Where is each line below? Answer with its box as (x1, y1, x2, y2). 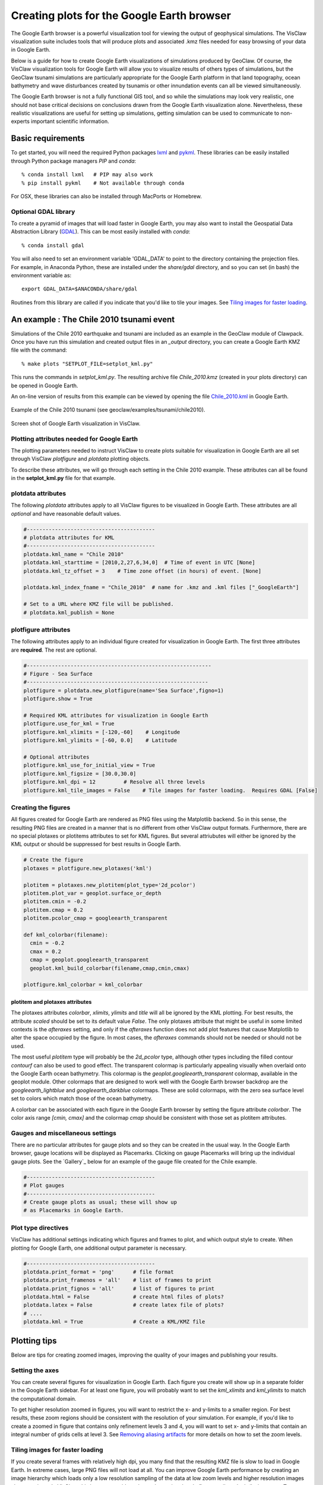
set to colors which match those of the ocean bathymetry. (11, 1095, 153, 1102)
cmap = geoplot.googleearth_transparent (30, 956, 149, 963)
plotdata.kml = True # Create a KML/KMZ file (23, 1319, 205, 1325)
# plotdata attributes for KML (23, 535, 115, 541)
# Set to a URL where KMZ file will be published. (23, 601, 175, 608)
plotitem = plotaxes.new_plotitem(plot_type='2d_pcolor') (23, 881, 196, 888)
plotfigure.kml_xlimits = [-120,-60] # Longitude (23, 728, 180, 735)
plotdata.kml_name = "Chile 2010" (23, 551, 124, 558)
